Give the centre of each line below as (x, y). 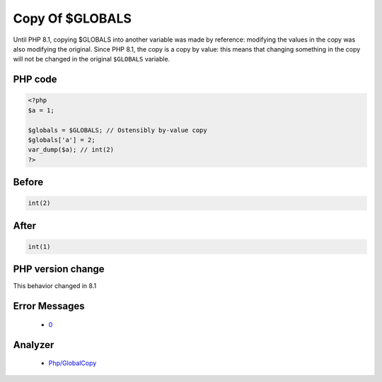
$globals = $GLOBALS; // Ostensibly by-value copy (118, 130)
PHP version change (59, 269)
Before (28, 183)
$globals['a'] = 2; (62, 140)
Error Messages (49, 306)
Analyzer (34, 345)
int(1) (39, 246)
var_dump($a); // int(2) (71, 150)
